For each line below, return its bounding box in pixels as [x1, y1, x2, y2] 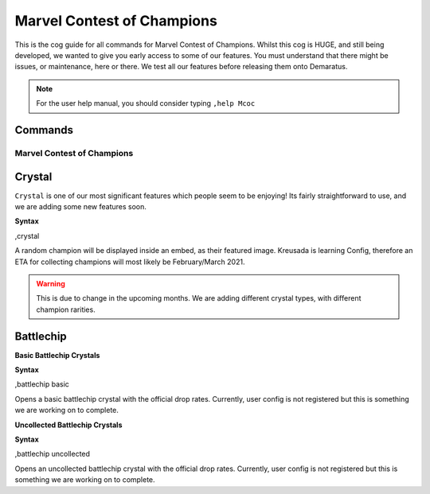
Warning [36, 278, 65, 288]
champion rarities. [36, 305, 96, 314]
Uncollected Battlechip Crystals [14, 420, 123, 430]
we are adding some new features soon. [14, 201, 147, 211]
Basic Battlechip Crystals [14, 350, 100, 360]
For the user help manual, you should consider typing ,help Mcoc [36, 99, 256, 108]
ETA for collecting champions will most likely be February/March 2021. [14, 257, 245, 266]
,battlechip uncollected [14, 449, 91, 459]
